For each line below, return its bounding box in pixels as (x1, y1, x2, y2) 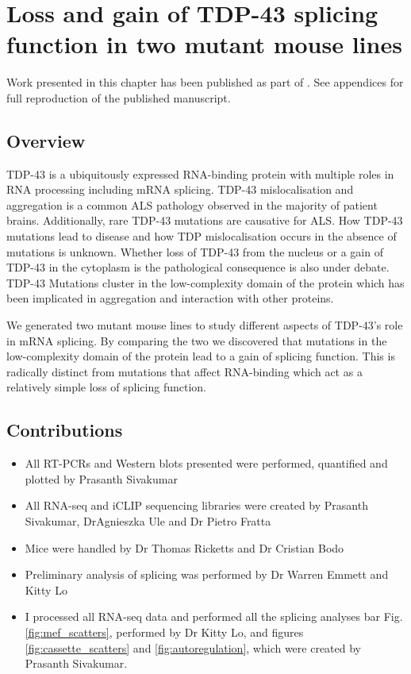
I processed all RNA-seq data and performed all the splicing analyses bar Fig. (25, 608, 403, 625)
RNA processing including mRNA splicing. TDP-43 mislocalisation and (6, 181, 354, 198)
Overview (6, 128, 86, 152)
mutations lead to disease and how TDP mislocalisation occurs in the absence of (6, 228, 397, 245)
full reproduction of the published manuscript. (6, 89, 231, 106)
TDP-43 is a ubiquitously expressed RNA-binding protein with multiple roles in (6, 165, 394, 182)
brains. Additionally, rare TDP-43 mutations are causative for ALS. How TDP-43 (6, 212, 403, 229)
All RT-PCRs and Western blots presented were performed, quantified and (25, 455, 388, 472)
